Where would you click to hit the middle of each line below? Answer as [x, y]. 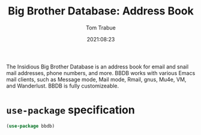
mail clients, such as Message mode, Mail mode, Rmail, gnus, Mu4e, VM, [96, 79]
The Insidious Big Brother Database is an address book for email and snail [97, 67]
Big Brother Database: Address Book [101, 11]
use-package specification [70, 110]
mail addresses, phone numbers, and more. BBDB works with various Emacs [101, 73]
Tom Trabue [101, 28]
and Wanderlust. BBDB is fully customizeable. [63, 86]
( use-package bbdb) [31, 126]
